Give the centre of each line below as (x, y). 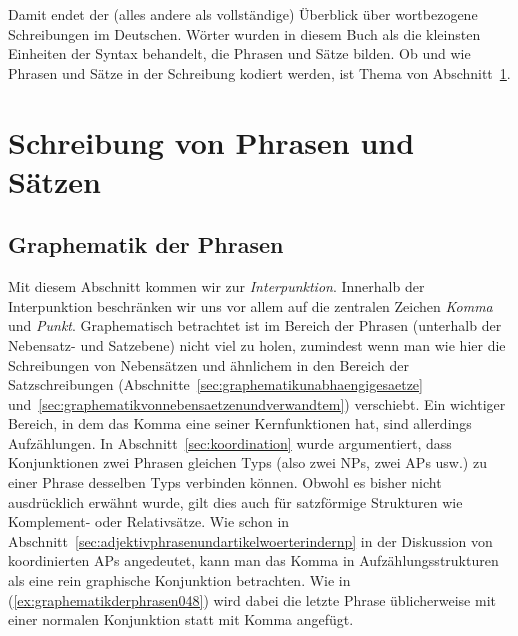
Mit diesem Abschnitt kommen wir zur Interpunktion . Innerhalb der (216, 286)
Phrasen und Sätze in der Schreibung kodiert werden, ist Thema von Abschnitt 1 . (259, 72)
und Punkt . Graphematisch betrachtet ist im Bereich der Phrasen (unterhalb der (255, 325)
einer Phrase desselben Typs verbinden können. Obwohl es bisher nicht (225, 482)
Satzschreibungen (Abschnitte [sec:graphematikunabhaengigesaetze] (215, 384)
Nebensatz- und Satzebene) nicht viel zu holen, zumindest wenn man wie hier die (257, 344)
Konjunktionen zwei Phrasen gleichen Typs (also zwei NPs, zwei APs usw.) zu (247, 462)
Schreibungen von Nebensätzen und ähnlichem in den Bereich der (208, 364)
